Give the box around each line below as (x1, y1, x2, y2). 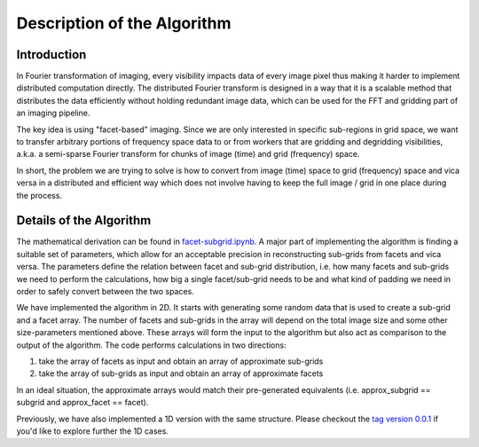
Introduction (16, 47, 87, 62)
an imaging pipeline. (16, 107, 90, 119)
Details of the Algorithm (16, 213, 152, 228)
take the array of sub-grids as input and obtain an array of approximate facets (38, 368, 324, 379)
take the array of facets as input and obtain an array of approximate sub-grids (38, 356, 324, 366)
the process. (16, 190, 62, 200)
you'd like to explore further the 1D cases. (16, 426, 169, 436)
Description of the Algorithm (16, 13, 232, 33)
